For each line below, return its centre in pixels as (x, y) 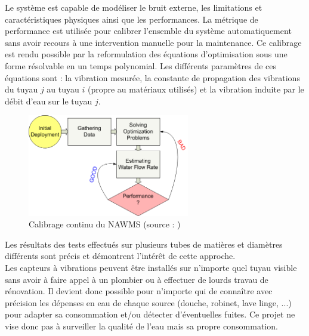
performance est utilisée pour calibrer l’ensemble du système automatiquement (148, 31)
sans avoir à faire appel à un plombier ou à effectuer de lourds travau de (137, 279)
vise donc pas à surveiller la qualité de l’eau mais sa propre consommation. (141, 326)
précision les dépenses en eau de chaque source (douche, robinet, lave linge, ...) (148, 302)
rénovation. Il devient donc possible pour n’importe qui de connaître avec (139, 291)
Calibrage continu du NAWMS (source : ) (105, 224)
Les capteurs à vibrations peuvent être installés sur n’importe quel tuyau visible (151, 268)
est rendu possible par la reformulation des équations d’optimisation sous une (146, 54)
